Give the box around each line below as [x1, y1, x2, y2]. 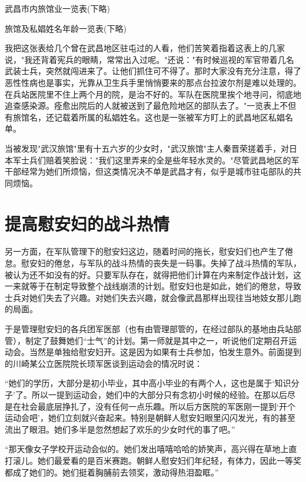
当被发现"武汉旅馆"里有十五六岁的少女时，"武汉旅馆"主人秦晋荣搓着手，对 [5, 142, 289, 154]
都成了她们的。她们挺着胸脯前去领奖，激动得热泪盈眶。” [5, 466, 219, 478]
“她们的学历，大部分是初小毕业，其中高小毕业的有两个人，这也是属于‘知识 [5, 377, 291, 389]
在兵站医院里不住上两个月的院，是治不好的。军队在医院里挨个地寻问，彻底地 [5, 88, 301, 100]
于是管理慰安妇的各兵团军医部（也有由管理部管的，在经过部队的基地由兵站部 [5, 323, 301, 334]
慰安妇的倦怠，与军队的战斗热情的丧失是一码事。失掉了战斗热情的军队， [21, 257, 301, 269]
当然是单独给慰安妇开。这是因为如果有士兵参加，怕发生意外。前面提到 [29, 346, 301, 358]
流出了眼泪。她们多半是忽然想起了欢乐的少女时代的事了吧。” [5, 423, 235, 435]
